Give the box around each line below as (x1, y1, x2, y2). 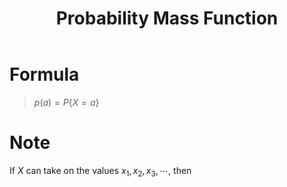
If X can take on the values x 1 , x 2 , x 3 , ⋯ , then (9, 164, 192, 179)
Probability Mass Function (55, 7, 279, 30)
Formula (9, 63, 80, 86)
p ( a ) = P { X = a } (33, 96, 100, 108)
